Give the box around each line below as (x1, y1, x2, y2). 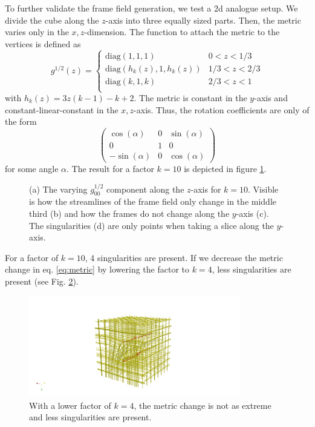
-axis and (254, 91, 288, 104)
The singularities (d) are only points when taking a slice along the (29, 219, 274, 231)
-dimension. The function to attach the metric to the (84, 25, 280, 38)
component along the (106, 182, 184, 195)
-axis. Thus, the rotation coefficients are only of (134, 103, 310, 116)
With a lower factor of (29, 399, 111, 411)
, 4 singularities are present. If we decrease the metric (85, 251, 283, 263)
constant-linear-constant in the (5, 103, 119, 116)
